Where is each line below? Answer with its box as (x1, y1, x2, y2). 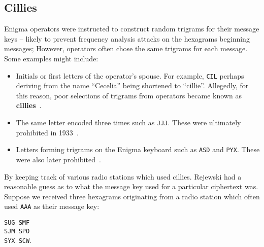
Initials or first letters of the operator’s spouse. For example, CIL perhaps (16, 70, 244, 81)
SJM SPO (4, 227, 30, 235)
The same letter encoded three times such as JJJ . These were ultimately (16, 117, 241, 128)
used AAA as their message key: (4, 201, 100, 211)
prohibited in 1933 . (16, 127, 79, 137)
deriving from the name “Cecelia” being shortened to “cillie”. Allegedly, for (16, 80, 249, 91)
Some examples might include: (4, 53, 98, 63)
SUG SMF (4, 219, 30, 226)
